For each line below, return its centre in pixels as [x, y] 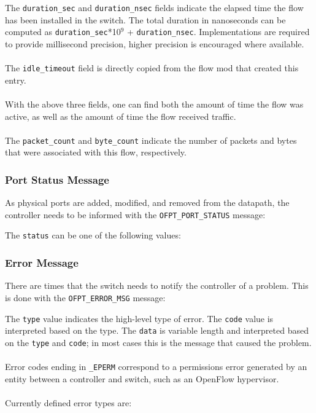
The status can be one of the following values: [93, 235]
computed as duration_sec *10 [63, 32]
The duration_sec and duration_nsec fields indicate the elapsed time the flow [154, 7]
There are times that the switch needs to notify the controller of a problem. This [157, 285]
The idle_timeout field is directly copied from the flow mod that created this [152, 68]
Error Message [42, 263]
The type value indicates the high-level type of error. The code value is [139, 318]
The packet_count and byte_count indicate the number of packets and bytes [151, 140]
